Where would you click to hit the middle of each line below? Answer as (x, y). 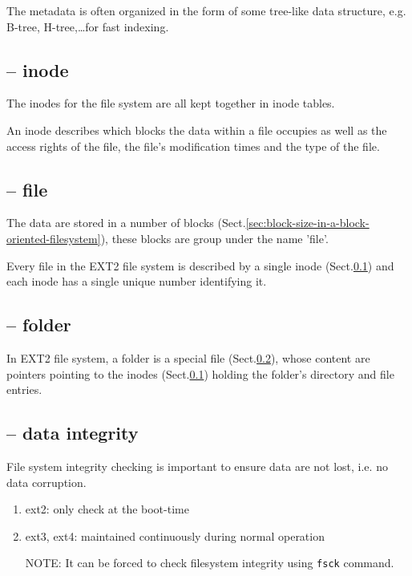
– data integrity (73, 433)
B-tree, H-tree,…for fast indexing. (88, 26)
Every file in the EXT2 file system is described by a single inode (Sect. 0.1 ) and (200, 265)
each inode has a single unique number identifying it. (137, 281)
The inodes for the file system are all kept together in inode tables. (171, 103)
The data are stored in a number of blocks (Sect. (126, 223)
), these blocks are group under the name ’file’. (214, 238)
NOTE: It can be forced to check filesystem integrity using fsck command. (210, 563)
